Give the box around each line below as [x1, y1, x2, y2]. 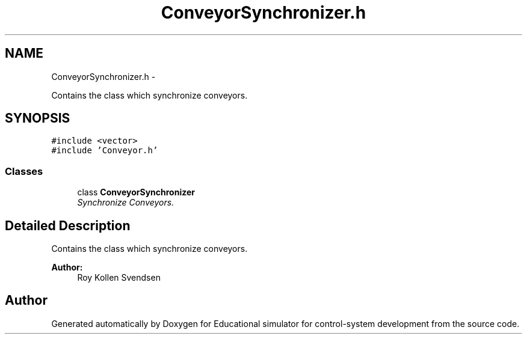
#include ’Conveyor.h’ [51, 145, 158, 156]
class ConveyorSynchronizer [77, 187, 195, 198]
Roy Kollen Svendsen [77, 272, 161, 283]
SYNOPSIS [5, 111, 70, 126]
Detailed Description [5, 218, 131, 233]
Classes [5, 165, 43, 177]
